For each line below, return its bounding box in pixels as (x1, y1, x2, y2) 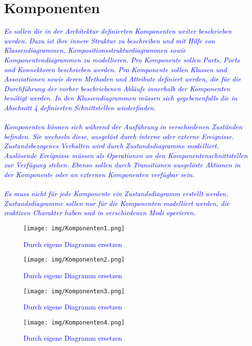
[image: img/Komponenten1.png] (23, 225, 125, 232)
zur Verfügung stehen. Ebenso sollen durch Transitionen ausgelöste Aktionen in (4, 160, 241, 170)
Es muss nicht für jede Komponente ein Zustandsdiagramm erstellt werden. (4, 188, 229, 199)
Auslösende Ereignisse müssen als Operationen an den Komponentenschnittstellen (4, 150, 248, 160)
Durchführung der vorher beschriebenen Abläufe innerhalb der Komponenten (4, 83, 231, 93)
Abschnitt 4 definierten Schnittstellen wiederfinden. (4, 102, 156, 112)
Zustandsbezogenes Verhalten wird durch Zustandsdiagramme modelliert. (4, 141, 219, 151)
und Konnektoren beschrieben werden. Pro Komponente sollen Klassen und (4, 64, 227, 74)
